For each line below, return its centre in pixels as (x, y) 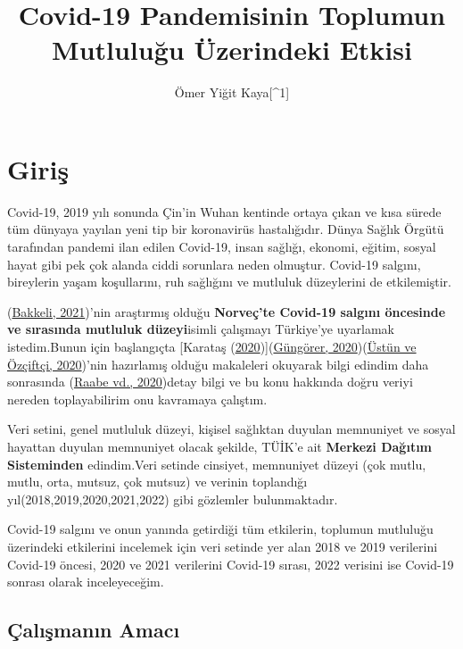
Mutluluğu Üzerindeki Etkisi (232, 50)
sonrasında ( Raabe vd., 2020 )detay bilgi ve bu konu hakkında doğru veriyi (210, 382)
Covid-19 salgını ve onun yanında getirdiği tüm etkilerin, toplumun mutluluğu (220, 529)
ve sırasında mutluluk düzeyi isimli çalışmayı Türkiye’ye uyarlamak (201, 329)
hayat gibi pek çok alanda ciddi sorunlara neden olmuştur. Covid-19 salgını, (214, 264)
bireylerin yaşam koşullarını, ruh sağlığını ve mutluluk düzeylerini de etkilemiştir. (229, 282)
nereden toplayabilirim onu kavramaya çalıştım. (137, 399)
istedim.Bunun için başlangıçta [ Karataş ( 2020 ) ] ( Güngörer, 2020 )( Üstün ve (212, 346)
